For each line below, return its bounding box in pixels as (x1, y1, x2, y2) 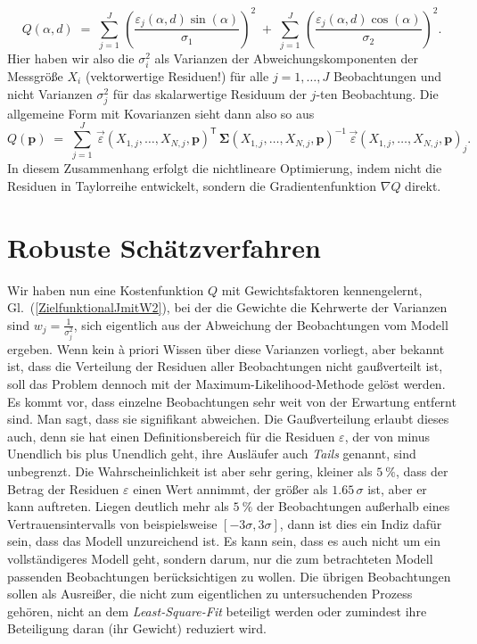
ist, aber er (367, 479, 427, 498)
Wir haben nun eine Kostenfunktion (7, 280, 204, 299)
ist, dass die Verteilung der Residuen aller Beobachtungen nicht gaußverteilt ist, (7, 357, 443, 376)
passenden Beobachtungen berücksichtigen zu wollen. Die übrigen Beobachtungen (7, 566, 451, 585)
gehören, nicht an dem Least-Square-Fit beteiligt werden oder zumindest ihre (7, 601, 427, 620)
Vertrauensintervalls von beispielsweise (7, 514, 218, 533)
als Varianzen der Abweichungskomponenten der (154, 48, 418, 67)
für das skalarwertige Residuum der (112, 84, 307, 103)
